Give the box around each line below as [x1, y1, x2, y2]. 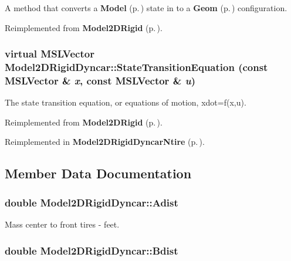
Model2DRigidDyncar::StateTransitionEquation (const [5, 60, 268, 74]
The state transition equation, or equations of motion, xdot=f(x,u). [5, 96, 246, 109]
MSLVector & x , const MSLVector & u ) [5, 73, 196, 87]
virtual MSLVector [5, 46, 94, 61]
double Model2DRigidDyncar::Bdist [5, 243, 178, 257]
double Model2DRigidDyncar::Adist [5, 195, 178, 209]
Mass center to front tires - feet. [5, 218, 120, 231]
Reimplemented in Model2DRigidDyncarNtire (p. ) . [5, 135, 205, 148]
